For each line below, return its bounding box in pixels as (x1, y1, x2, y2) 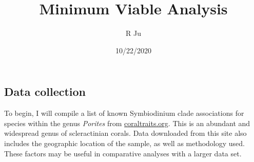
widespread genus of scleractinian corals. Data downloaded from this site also (4, 128, 247, 138)
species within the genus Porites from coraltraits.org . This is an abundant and (4, 117, 250, 128)
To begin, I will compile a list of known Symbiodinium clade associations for (4, 108, 244, 118)
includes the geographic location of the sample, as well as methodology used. (4, 137, 245, 148)
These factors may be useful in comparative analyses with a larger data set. (4, 148, 242, 158)
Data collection (4, 84, 86, 99)
